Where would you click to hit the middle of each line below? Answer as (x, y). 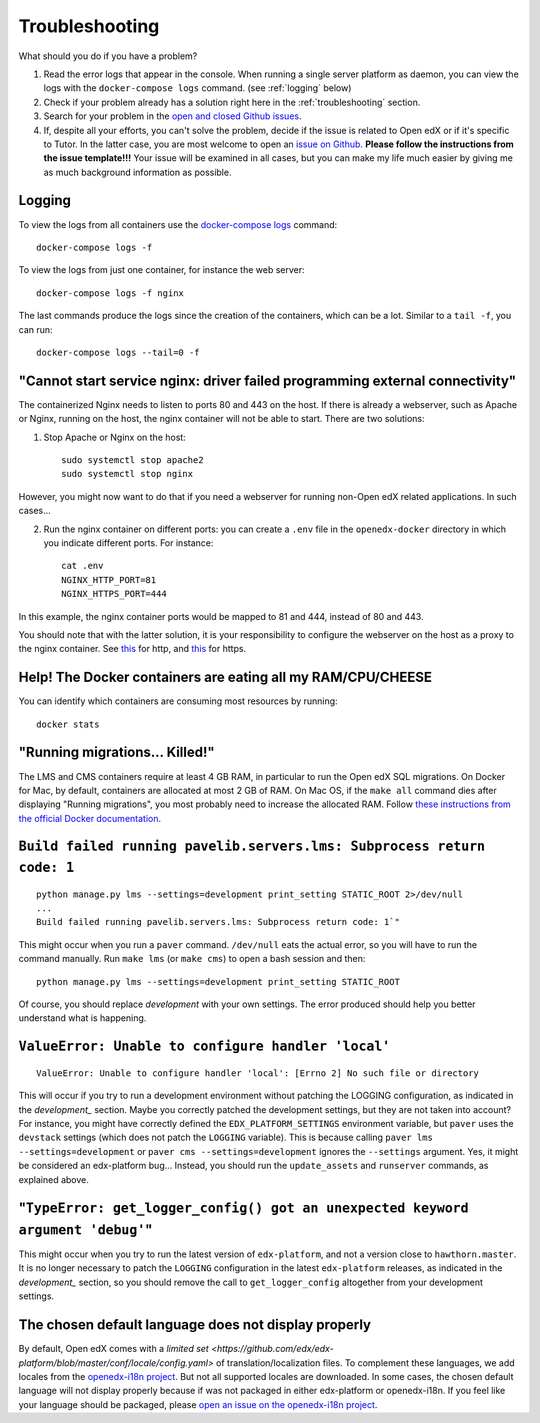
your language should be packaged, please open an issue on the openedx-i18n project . (198, 1404)
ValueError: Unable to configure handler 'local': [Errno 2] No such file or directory (258, 1073)
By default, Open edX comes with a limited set (113, 1349)
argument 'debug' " (85, 1229)
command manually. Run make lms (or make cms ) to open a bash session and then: (192, 959)
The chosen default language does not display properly (195, 1325)
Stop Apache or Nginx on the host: (115, 437)
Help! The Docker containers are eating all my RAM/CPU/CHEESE (225, 677)
